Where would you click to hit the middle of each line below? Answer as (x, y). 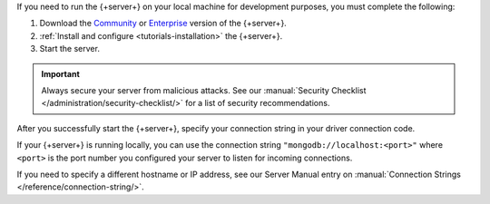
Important (61, 73)
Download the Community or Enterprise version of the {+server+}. (163, 24)
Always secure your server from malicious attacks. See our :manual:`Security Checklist (204, 90)
